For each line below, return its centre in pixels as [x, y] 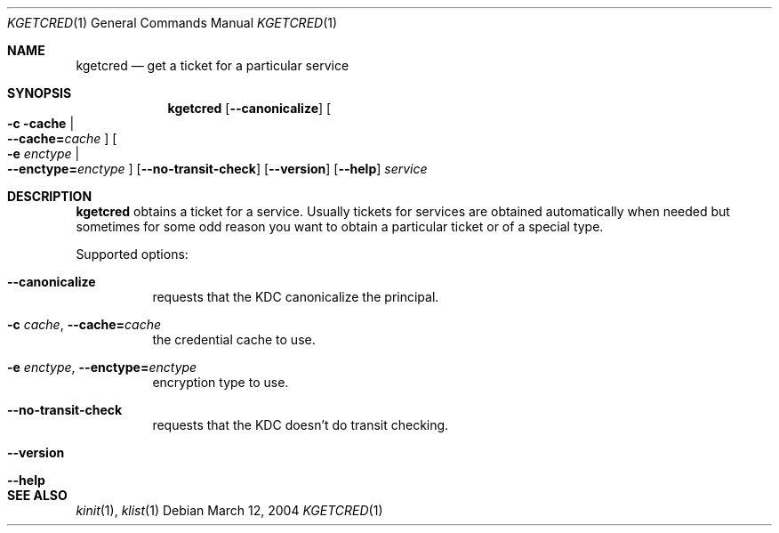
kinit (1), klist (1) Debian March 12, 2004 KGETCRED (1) [229, 510]
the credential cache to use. [234, 339]
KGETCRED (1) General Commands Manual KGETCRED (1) [173, 23]
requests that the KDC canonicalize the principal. [296, 297]
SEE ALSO [37, 495]
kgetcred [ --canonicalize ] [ [249, 108]
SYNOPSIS [40, 93]
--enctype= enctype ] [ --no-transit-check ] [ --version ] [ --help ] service [217, 169]
